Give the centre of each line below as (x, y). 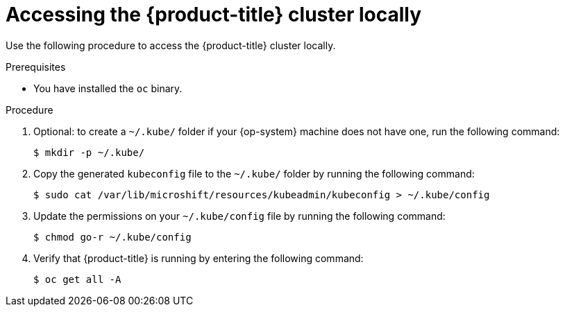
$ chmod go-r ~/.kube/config (112, 237)
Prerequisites (36, 67)
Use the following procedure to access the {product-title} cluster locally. (171, 45)
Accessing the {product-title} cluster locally (214, 15)
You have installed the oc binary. (108, 88)
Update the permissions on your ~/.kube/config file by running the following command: (239, 216)
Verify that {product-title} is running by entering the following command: (199, 258)
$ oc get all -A (77, 279)
